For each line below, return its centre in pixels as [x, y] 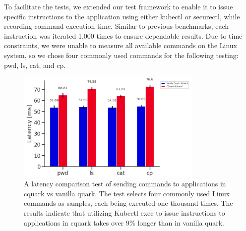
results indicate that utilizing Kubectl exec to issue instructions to [124, 212]
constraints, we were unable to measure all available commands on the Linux [121, 45]
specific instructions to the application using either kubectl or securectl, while [122, 16]
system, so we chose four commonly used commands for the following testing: [121, 55]
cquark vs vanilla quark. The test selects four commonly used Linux [127, 193]
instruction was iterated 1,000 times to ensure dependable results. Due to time [123, 35]
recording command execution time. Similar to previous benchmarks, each [117, 26]
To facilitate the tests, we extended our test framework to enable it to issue [119, 6]
